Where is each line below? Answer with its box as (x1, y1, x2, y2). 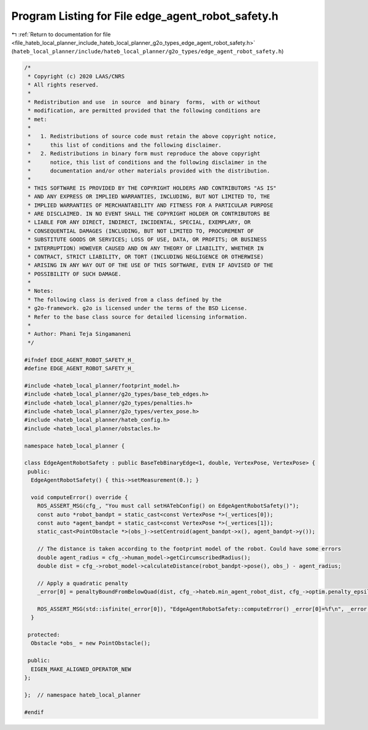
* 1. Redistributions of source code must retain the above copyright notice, (28, 133, 277, 140)
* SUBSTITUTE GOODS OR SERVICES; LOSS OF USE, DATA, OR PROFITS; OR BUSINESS (28, 236, 267, 243)
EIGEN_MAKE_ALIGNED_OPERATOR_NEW (31, 666, 131, 672)
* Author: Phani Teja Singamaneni (28, 330, 131, 338)
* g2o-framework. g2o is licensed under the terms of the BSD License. (28, 305, 248, 312)
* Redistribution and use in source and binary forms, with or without (28, 98, 261, 106)
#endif (24, 709, 44, 715)
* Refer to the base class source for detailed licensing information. (28, 313, 248, 320)
